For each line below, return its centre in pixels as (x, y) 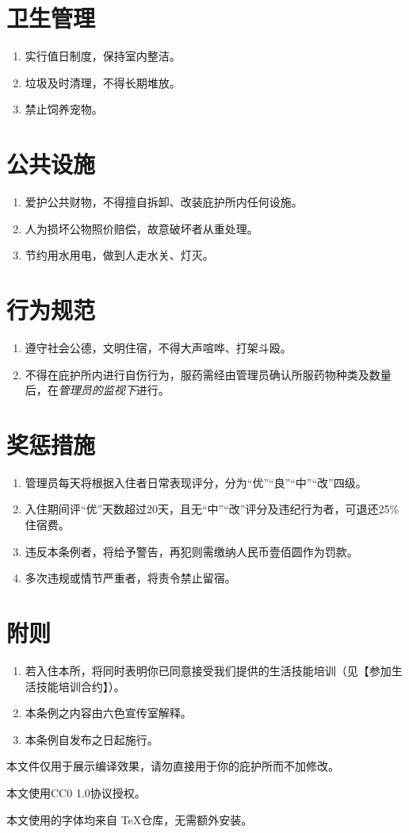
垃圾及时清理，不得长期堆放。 (103, 82)
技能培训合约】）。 (80, 686)
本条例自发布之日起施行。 (92, 739)
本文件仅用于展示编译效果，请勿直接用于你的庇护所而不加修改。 (173, 766)
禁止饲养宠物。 (64, 109)
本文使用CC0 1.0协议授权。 (76, 792)
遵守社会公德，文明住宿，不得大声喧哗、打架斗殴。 (158, 347)
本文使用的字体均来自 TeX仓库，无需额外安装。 (130, 819)
